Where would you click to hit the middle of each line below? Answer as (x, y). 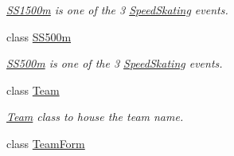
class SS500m (39, 36)
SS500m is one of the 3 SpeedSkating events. (115, 63)
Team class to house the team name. (95, 117)
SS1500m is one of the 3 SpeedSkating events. (117, 10)
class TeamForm (46, 143)
